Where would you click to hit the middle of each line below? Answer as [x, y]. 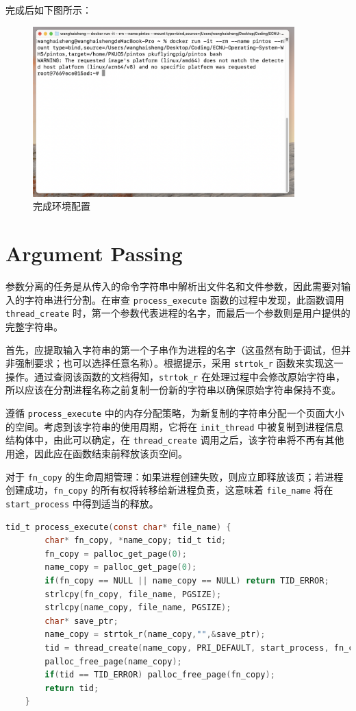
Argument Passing [94, 253]
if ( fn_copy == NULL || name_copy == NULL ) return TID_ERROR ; [187, 580]
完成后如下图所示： [49, 10]
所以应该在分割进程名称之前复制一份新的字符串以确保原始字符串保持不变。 [173, 390]
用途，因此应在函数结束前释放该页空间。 [97, 454]
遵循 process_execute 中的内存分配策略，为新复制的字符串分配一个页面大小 [175, 413]
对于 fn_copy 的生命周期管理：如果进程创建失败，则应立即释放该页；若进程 [175, 476]
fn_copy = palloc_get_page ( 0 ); [116, 554]
